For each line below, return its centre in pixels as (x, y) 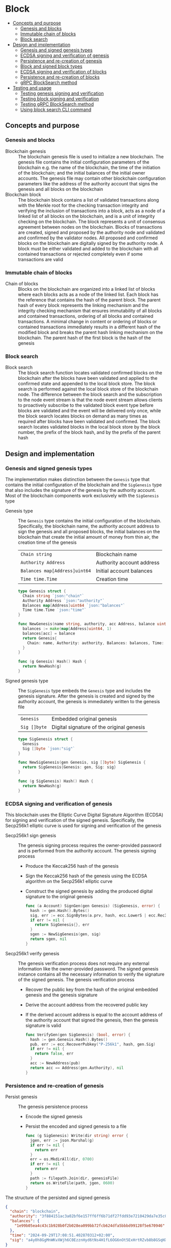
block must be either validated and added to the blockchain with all (88, 248)
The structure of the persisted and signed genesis (58, 1198)
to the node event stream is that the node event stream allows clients (90, 400)
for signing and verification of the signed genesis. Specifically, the (75, 820)
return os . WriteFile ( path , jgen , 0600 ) (73, 1183)
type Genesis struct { (42, 591)
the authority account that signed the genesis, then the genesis (92, 1020)
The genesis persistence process (53, 1106)
